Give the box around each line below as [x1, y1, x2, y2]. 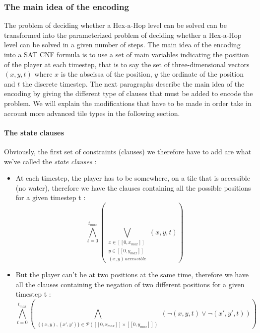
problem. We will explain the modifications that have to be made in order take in [4, 98, 252, 108]
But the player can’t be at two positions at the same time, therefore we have [15, 269, 249, 280]
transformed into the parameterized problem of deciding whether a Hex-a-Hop [4, 29, 242, 40]
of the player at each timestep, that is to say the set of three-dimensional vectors [4, 59, 250, 69]
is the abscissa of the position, [61, 69, 152, 79]
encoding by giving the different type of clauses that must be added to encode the [4, 88, 253, 99]
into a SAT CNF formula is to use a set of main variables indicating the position [4, 49, 249, 59]
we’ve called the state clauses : [4, 156, 97, 166]
